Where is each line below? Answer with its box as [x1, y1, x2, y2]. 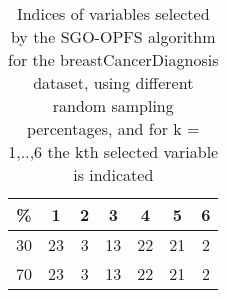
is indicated [73, 163, 154, 186]
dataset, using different [33, 71, 194, 94]
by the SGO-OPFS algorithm [10, 25, 216, 48]
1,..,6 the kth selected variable [8, 140, 219, 163]
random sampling [52, 94, 174, 117]
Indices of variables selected [16, 2, 210, 25]
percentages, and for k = [26, 117, 200, 140]
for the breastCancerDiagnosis [8, 48, 219, 71]
